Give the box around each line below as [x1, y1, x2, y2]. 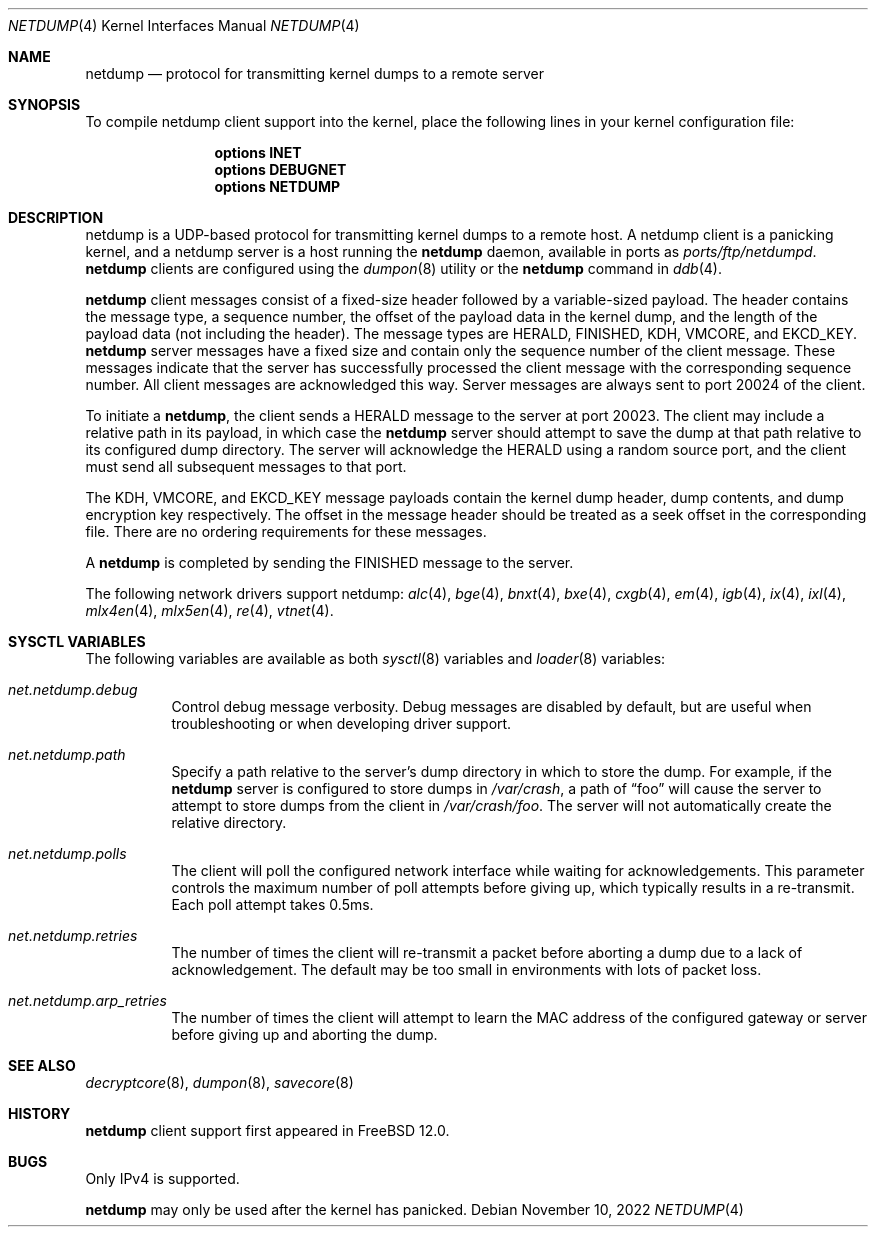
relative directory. [171, 814, 287, 831]
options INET [214, 144, 302, 161]
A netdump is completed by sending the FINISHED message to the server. [85, 554, 574, 571]
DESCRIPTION [8, 209, 104, 226]
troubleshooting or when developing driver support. [171, 715, 512, 732]
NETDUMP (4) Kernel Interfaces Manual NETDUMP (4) [8, 17, 360, 34]
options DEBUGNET [214, 161, 347, 178]
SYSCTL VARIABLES [8, 633, 146, 650]
